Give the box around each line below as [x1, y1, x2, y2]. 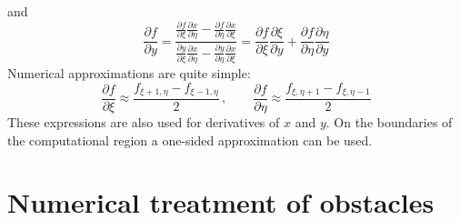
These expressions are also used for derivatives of [7, 113, 280, 131]
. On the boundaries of [325, 113, 453, 131]
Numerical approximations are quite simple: [7, 63, 251, 82]
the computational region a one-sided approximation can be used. [7, 130, 373, 149]
